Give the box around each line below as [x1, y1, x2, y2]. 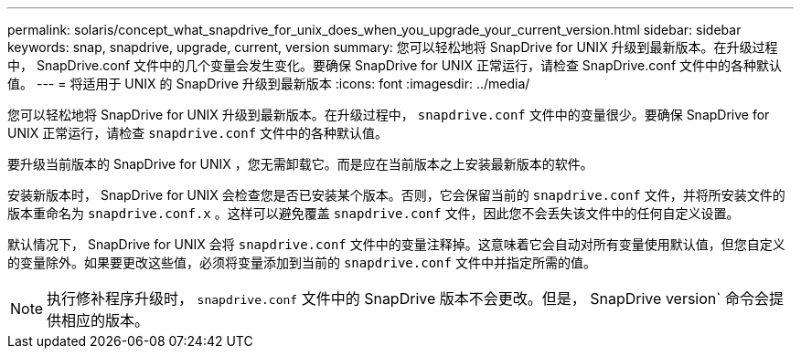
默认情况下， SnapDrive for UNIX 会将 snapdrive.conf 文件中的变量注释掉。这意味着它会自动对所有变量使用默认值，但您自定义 [7, 236, 785, 252]
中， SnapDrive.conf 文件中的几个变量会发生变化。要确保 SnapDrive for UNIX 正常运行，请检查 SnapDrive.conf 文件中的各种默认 [7, 58, 783, 73]
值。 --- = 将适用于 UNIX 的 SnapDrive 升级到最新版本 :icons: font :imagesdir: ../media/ [7, 76, 530, 91]
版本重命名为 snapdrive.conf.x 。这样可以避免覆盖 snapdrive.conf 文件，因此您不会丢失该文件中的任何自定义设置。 [7, 205, 740, 221]
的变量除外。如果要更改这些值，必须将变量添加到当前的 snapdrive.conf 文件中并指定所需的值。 [7, 255, 596, 270]
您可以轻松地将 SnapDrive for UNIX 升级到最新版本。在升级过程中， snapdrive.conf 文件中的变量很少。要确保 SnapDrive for [7, 107, 770, 122]
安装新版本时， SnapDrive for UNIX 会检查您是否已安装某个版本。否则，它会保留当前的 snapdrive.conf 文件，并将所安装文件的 [7, 187, 785, 203]
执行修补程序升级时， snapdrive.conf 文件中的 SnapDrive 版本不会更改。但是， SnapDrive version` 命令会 [47, 289, 769, 308]
